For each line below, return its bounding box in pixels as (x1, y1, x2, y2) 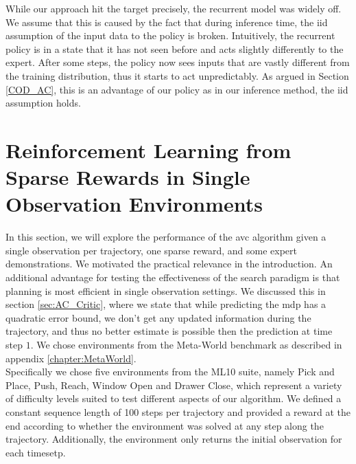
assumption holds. (5, 96, 81, 110)
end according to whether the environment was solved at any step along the (5, 418, 324, 432)
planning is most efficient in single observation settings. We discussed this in (5, 283, 326, 298)
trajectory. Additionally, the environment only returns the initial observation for (5, 432, 342, 446)
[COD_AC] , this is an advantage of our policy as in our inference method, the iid (5, 82, 348, 96)
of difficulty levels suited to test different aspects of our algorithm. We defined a (5, 391, 342, 406)
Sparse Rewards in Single (5, 163, 250, 191)
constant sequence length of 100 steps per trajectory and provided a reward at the (5, 404, 351, 419)
